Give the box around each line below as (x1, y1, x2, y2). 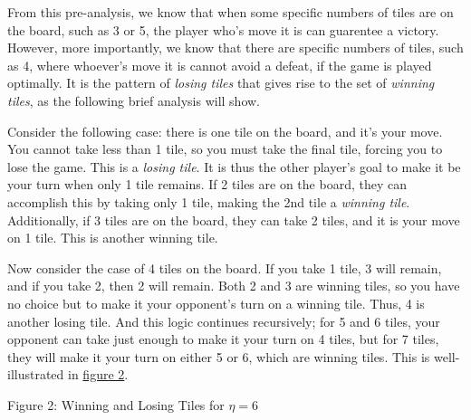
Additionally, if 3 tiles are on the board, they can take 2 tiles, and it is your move (7, 210, 460, 229)
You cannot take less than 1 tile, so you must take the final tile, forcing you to (7, 139, 443, 158)
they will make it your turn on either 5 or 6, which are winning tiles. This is (7, 347, 430, 366)
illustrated (7, 365, 64, 384)
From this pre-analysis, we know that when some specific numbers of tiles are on (7, 3, 454, 21)
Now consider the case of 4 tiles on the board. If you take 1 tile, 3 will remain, (7, 258, 442, 277)
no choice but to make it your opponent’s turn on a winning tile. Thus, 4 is (7, 293, 425, 312)
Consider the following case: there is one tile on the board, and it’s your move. (7, 121, 443, 140)
